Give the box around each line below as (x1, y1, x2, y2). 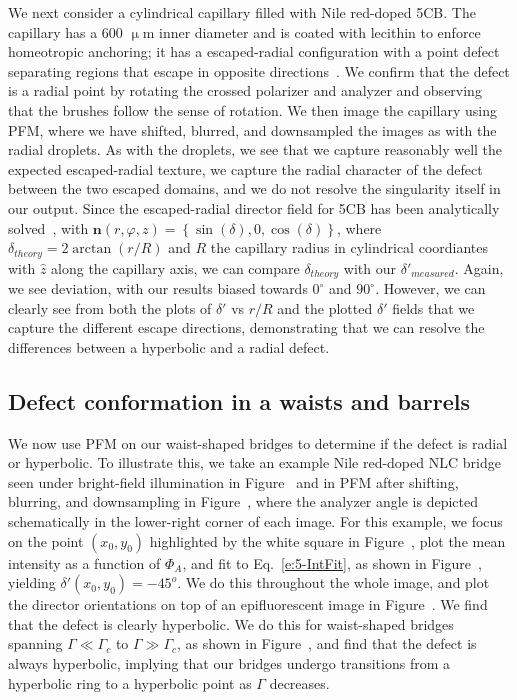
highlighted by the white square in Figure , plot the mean (149, 530, 506, 551)
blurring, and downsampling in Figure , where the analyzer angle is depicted (8, 491, 478, 512)
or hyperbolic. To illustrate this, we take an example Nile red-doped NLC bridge (8, 452, 501, 473)
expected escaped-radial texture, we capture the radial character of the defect (8, 158, 483, 179)
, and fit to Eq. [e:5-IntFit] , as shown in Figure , (182, 552, 482, 573)
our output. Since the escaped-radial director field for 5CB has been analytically (8, 197, 500, 218)
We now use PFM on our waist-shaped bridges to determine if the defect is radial (8, 432, 508, 453)
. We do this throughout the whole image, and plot (177, 572, 490, 593)
